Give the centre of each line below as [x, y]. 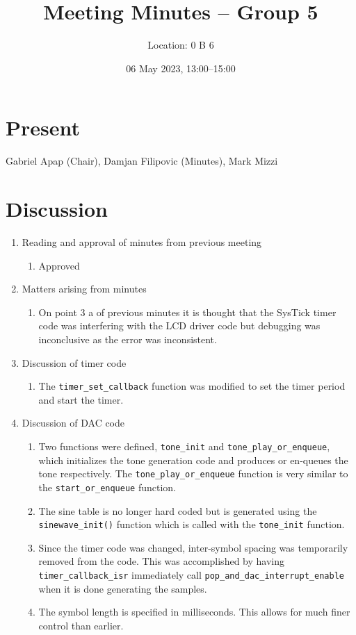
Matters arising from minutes [84, 289]
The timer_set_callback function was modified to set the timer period [192, 386]
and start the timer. [81, 399]
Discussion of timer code [74, 362]
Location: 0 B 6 [181, 45]
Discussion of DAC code [73, 423]
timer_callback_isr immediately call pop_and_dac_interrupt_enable [191, 574]
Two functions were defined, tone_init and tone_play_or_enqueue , [184, 446]
